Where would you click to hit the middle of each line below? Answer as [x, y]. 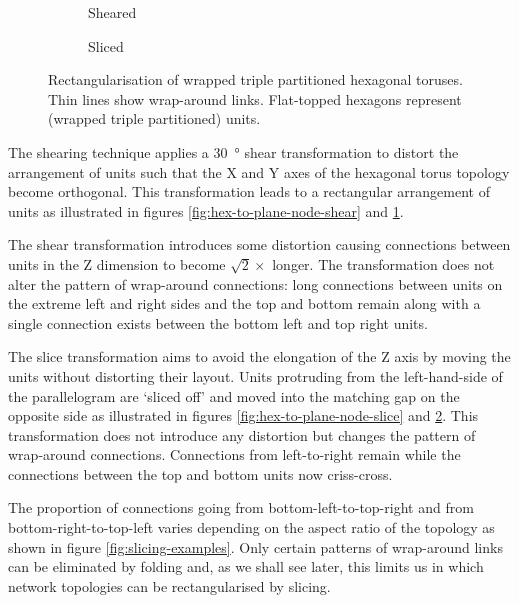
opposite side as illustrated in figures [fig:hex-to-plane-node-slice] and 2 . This [243, 415]
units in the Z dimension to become [117, 263]
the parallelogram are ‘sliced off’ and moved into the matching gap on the [234, 395]
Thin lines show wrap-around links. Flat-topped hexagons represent [255, 98]
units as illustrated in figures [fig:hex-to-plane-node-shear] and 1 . [206, 210]
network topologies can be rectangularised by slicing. [169, 585]
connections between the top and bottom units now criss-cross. [200, 473]
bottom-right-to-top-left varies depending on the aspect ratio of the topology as [251, 527]
